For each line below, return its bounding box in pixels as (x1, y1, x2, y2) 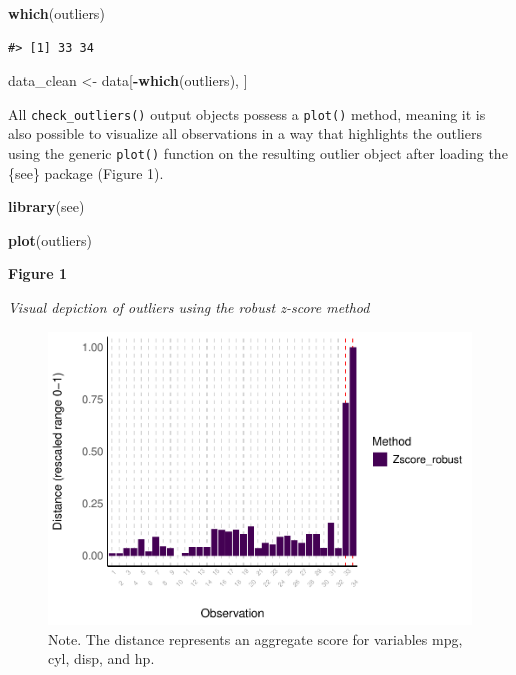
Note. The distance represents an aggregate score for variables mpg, (48, 628, 463, 649)
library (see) (8, 196, 85, 217)
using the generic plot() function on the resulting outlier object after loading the (8, 143, 508, 164)
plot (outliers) (8, 229, 92, 250)
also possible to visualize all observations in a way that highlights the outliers (8, 123, 482, 144)
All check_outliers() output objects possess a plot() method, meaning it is (8, 103, 486, 124)
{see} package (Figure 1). (8, 162, 164, 183)
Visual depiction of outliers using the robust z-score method (8, 297, 370, 318)
